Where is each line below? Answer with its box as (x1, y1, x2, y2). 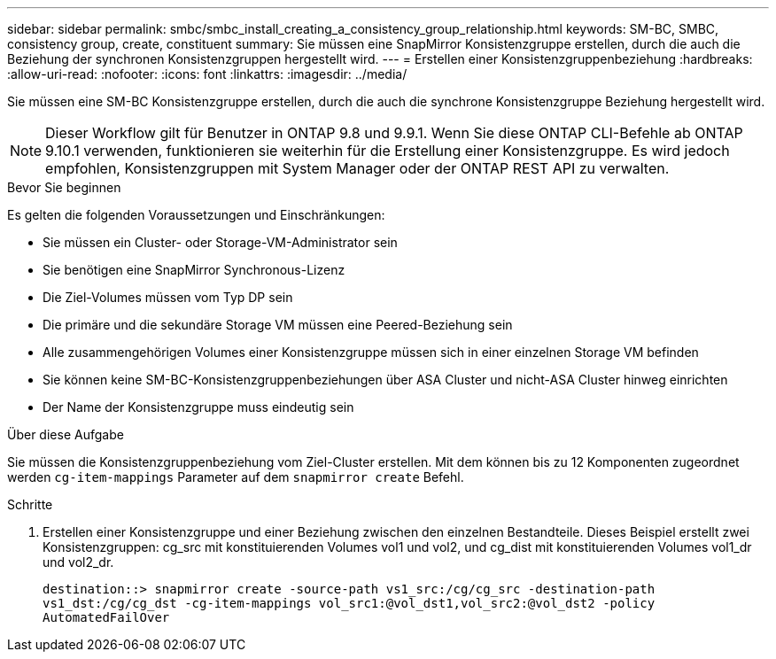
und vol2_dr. (43, 554, 114, 570)
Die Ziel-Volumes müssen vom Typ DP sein (43, 290, 293, 305)
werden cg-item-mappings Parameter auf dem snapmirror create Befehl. (7, 469, 464, 485)
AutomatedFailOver (43, 610, 170, 624)
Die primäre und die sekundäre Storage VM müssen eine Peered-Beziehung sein (43, 317, 513, 332)
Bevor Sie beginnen (7, 180, 121, 195)
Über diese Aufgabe (7, 427, 124, 442)
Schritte (7, 497, 53, 512)
